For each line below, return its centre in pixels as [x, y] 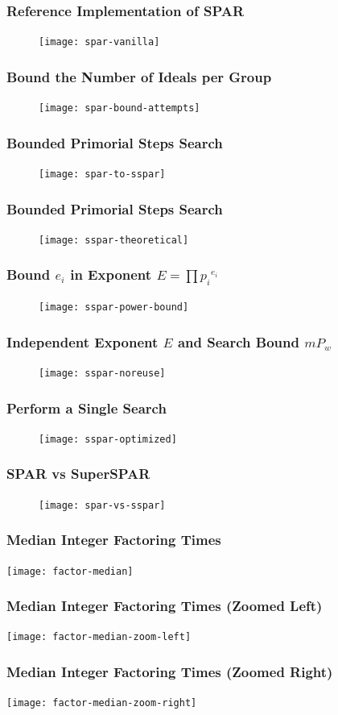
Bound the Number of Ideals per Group [139, 76]
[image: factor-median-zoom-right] [102, 703]
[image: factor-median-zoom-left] [99, 637]
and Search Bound [238, 341]
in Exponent [111, 274]
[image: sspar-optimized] [108, 439]
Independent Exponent [82, 341]
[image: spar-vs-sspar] [102, 505]
